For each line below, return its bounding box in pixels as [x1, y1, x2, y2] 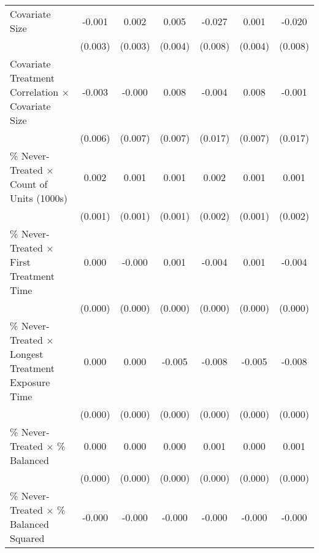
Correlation [10, 85, 59, 99]
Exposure [10, 375, 50, 389]
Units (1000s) [10, 191, 67, 205]
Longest [10, 347, 44, 361]
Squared [10, 531, 45, 545]
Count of [10, 177, 48, 191]
